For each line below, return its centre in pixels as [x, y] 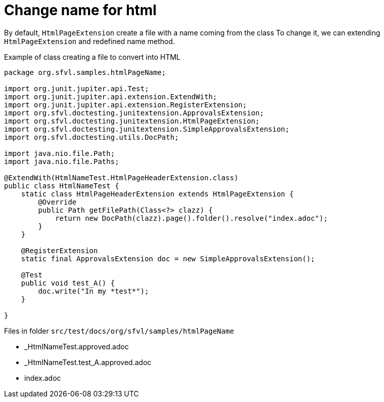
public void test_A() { [68, 283]
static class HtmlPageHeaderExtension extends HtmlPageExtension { [157, 194]
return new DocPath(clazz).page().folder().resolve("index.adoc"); [191, 218]
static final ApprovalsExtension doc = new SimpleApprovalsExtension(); [168, 258]
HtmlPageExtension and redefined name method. [90, 41]
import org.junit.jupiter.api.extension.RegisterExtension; [126, 105]
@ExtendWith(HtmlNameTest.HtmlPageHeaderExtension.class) [121, 177]
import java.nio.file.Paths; [62, 161]
